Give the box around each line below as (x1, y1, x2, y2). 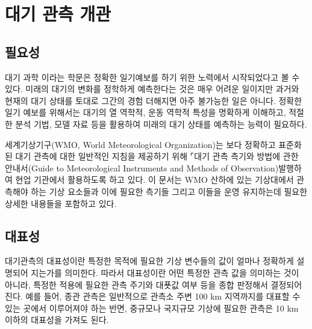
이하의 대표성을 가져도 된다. (5, 313, 109, 326)
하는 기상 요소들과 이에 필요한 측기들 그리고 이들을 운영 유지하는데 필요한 (31, 185, 308, 197)
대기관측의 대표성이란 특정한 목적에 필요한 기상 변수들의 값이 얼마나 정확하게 (5, 254, 294, 267)
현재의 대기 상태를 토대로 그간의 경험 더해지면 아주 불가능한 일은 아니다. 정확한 (5, 94, 302, 106)
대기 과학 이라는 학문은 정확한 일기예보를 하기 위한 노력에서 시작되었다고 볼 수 (5, 70, 300, 83)
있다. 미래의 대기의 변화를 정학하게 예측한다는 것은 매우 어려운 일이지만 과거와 (5, 82, 299, 95)
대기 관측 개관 (5, 1, 111, 26)
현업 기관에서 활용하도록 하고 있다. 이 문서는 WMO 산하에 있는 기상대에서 (15, 173, 294, 186)
